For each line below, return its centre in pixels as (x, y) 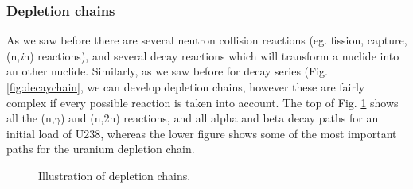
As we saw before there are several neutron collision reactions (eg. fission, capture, (207, 40)
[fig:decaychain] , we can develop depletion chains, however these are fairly (186, 87)
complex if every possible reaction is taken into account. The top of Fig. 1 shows (203, 102)
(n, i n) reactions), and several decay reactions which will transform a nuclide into (203, 55)
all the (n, (31, 118)
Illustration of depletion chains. (115, 175)
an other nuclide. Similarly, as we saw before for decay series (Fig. (167, 71)
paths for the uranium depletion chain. (101, 149)
